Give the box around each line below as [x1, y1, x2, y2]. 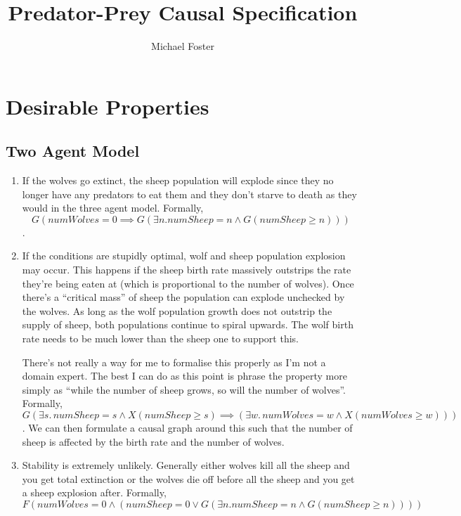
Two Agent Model [6, 140, 140, 162]
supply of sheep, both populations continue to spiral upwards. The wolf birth [22, 317, 353, 332]
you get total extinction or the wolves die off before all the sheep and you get [22, 471, 355, 486]
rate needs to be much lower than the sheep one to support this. [22, 331, 299, 346]
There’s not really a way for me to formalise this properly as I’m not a [22, 354, 326, 369]
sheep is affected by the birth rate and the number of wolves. [22, 434, 285, 449]
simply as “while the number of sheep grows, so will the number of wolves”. [22, 382, 346, 396]
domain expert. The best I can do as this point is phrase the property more [22, 368, 347, 383]
